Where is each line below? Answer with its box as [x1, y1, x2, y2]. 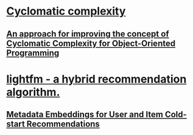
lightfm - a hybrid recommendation [6, 72, 187, 86]
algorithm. [6, 85, 60, 99]
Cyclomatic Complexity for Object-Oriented [6, 38, 175, 48]
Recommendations [26, 119, 100, 130]
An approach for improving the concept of [6, 29, 169, 39]
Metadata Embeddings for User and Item [6, 109, 163, 120]
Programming [6, 48, 60, 58]
